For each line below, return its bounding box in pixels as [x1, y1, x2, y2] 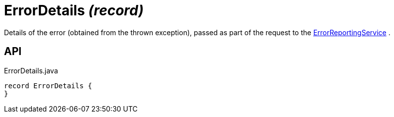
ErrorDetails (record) [4, 2, 144, 19]
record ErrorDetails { [4, 81, 93, 90]
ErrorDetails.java [4, 66, 58, 75]
